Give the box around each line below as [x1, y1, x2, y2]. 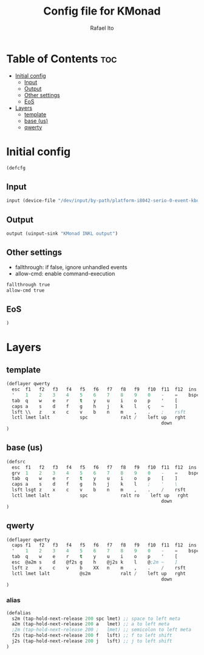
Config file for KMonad [43, 4, 161, 18]
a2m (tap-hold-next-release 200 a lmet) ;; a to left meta [12, 621, 170, 627]
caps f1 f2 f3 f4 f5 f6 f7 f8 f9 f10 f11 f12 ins [12, 542, 197, 548]
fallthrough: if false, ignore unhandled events [15, 263, 127, 270]
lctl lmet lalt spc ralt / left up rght [12, 414, 186, 421]
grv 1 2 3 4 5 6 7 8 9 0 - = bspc [12, 470, 200, 476]
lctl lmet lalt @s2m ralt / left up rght [12, 570, 186, 577]
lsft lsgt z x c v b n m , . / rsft [12, 487, 186, 493]
